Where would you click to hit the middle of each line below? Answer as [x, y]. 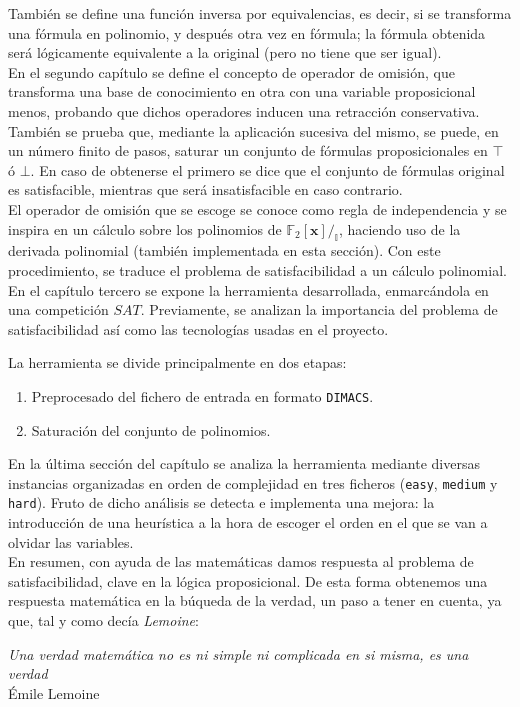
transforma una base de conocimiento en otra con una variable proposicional [242, 91]
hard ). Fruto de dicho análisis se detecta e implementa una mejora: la [221, 502]
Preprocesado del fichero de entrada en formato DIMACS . [202, 395]
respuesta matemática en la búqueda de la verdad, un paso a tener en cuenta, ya [255, 600]
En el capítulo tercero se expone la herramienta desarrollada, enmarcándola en [248, 289]
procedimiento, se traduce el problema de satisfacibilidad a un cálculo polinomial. [257, 269]
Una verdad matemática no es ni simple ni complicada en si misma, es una [238, 653]
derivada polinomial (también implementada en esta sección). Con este [224, 250]
